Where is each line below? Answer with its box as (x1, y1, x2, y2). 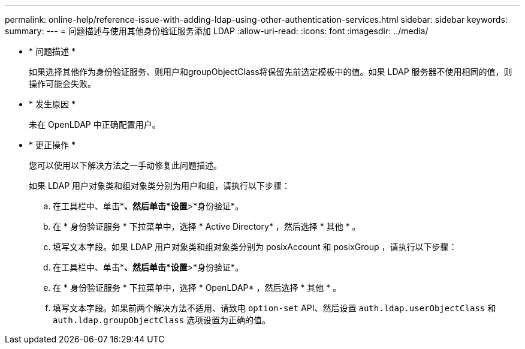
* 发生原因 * (29, 99, 76, 109)
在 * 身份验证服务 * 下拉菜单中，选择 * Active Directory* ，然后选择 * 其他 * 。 (53, 221, 361, 231)
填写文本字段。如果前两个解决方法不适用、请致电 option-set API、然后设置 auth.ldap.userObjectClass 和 (53, 303, 496, 313)
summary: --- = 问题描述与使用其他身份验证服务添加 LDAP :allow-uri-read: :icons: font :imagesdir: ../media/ (5, 26, 429, 36)
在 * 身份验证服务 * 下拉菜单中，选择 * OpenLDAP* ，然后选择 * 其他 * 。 (53, 282, 342, 293)
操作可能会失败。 (29, 79, 96, 89)
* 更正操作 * (29, 140, 76, 150)
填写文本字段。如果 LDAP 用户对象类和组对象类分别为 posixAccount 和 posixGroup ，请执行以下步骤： (53, 242, 457, 252)
